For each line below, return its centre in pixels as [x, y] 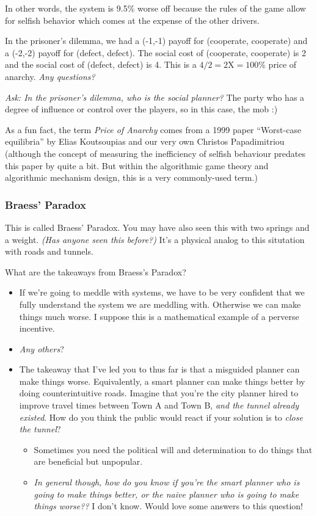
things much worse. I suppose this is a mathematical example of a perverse [159, 316]
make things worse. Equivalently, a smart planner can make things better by [162, 381]
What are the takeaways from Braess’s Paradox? [96, 271]
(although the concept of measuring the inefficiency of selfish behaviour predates [155, 153]
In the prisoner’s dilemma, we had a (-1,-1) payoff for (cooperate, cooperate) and [156, 41]
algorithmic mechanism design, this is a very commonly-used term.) [131, 177]
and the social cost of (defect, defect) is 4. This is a [101, 64]
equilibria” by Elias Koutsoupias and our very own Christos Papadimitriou [145, 141]
